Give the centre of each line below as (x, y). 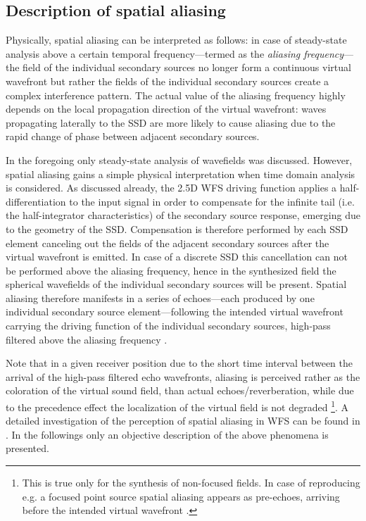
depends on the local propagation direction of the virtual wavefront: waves (166, 109)
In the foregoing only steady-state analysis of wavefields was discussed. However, (179, 159)
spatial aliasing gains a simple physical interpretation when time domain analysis (181, 174)
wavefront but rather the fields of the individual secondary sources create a (168, 81)
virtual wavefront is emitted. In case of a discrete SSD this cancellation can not (177, 257)
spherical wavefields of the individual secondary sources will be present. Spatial (176, 284)
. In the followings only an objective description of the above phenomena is (167, 434)
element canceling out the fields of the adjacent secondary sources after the (168, 243)
